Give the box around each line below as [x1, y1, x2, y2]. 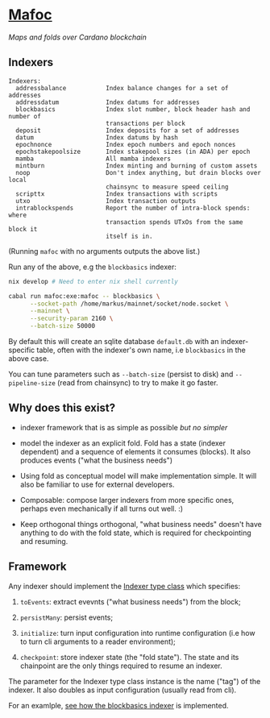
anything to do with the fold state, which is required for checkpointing [19, 528, 251, 537]
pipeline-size [8, 380, 56, 388]
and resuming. [19, 536, 69, 546]
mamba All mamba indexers [15, 155, 172, 163]
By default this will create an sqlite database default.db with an [8, 337, 219, 346]
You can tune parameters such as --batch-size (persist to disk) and [8, 369, 234, 379]
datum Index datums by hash [15, 133, 179, 142]
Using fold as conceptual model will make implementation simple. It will [19, 471, 257, 480]
